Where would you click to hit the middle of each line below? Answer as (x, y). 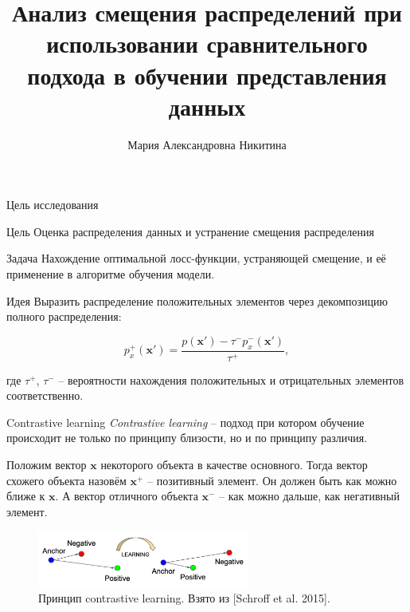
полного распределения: (64, 316)
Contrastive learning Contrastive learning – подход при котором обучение (185, 422)
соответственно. (45, 395)
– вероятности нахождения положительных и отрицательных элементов (231, 379)
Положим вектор (47, 465)
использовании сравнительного (207, 43)
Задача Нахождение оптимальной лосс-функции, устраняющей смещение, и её (196, 258)
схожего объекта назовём (66, 480)
